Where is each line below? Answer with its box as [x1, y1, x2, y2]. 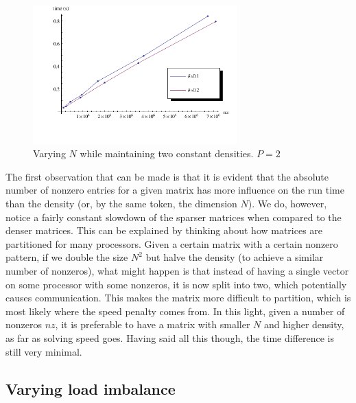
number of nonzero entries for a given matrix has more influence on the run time [5, 183, 344, 197]
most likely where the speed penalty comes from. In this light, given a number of [5, 303, 345, 318]
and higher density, [263, 317, 344, 332]
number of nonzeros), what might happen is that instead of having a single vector [5, 264, 349, 278]
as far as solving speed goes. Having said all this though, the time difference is [5, 331, 334, 345]
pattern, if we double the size [5, 250, 128, 264]
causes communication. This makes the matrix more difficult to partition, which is [5, 290, 351, 305]
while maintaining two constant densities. [80, 146, 254, 161]
